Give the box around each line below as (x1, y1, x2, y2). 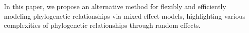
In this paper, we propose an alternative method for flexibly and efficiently (4, 1, 226, 11)
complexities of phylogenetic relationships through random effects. (4, 20, 201, 30)
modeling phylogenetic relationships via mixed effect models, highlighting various (4, 11, 246, 21)
